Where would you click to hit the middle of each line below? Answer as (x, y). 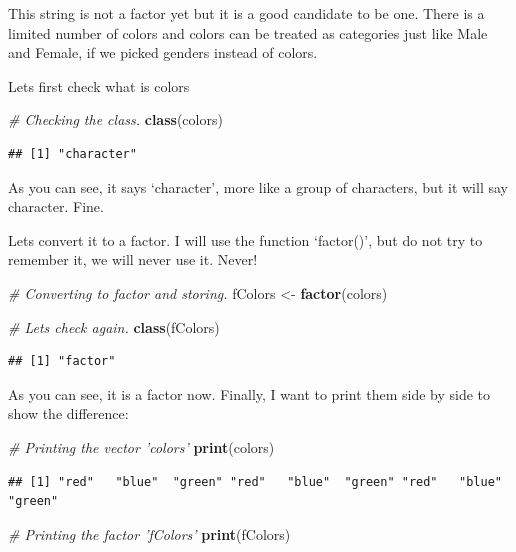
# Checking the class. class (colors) (115, 119)
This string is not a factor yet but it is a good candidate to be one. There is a (246, 13)
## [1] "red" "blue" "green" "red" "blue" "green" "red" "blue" (255, 481)
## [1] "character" (72, 153)
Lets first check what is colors (99, 85)
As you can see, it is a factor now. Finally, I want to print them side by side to (249, 393)
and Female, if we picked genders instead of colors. (163, 52)
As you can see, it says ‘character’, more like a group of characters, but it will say (258, 186)
